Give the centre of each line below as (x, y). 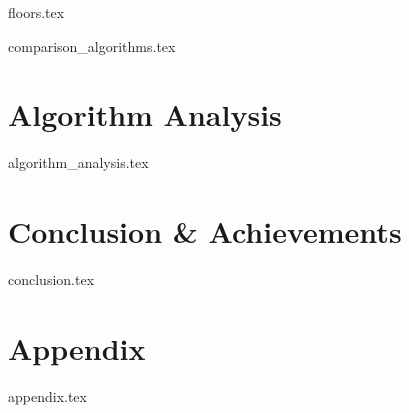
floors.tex (36, 12)
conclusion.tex (51, 279)
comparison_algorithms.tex (92, 45)
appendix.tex (47, 395)
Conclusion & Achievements (205, 231)
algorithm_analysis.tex (78, 162)
